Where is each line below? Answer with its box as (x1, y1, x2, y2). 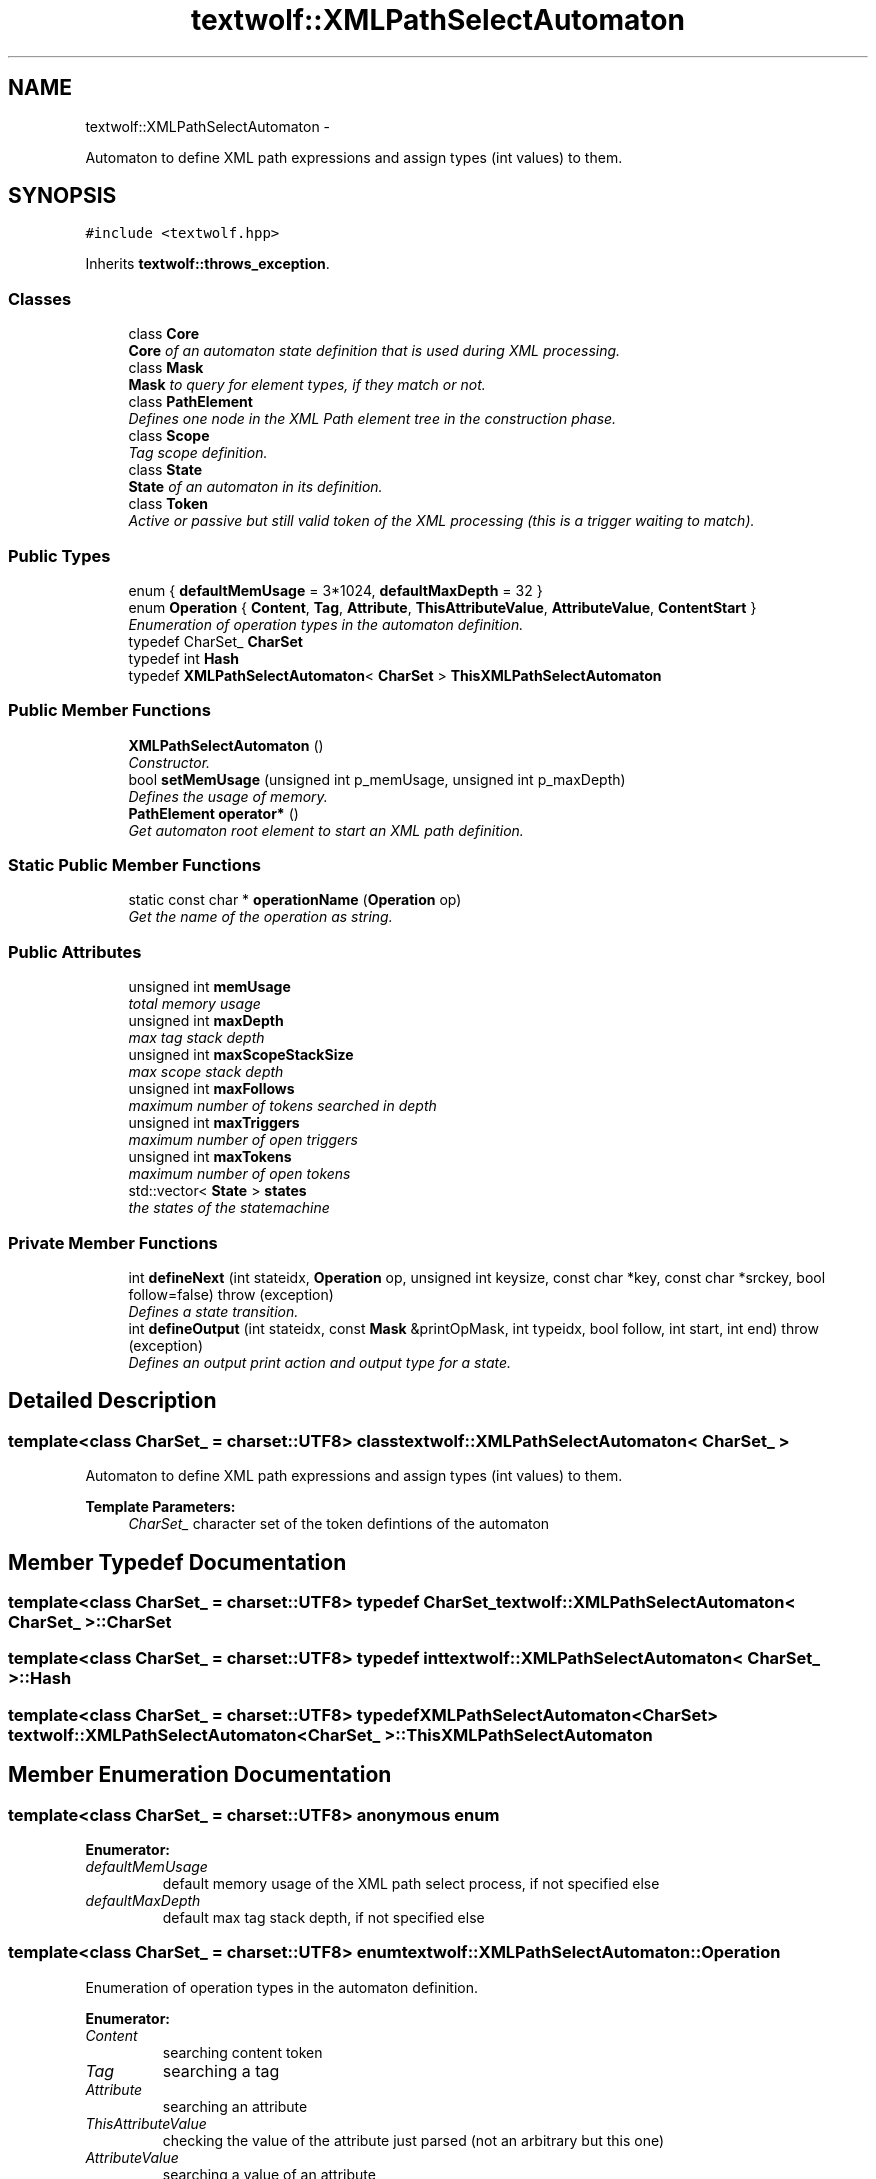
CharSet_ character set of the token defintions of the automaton (128, 1515, 550, 1533)
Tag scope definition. (128, 444, 268, 462)
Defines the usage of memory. (128, 787, 328, 805)
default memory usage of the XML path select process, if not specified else (162, 1874, 660, 1892)
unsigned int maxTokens (128, 1148, 292, 1166)
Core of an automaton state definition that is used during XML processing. (128, 342, 621, 360)
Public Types (8, 545, 111, 566)
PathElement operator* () (128, 804, 299, 822)
